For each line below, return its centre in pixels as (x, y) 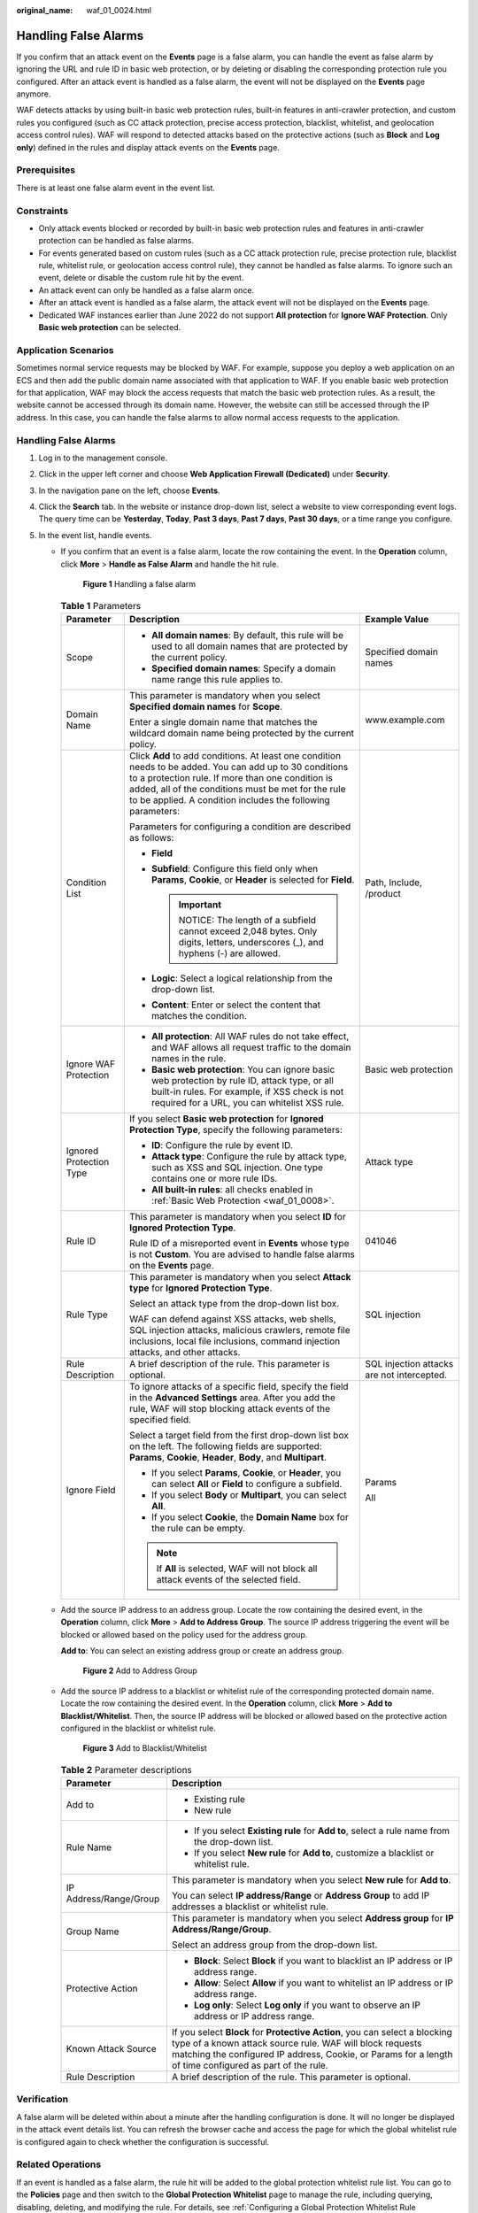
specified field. (161, 1419)
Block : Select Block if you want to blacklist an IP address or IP (323, 1961)
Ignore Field (91, 1490)
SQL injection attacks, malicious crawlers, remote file (240, 1330)
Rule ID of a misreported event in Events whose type (239, 1243)
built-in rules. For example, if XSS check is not (248, 1091)
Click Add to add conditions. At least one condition (235, 755)
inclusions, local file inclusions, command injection (235, 1341)
